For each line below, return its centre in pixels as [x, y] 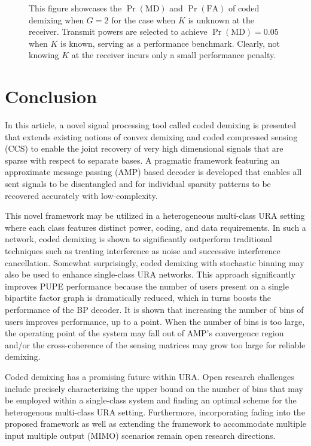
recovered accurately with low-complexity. [81, 195]
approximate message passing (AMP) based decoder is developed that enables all [153, 172]
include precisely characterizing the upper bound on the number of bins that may [154, 388]
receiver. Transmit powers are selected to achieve [118, 31]
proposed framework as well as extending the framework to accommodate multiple [155, 424]
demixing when [57, 19]
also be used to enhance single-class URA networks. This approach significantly [150, 274]
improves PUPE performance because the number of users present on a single [147, 286]
